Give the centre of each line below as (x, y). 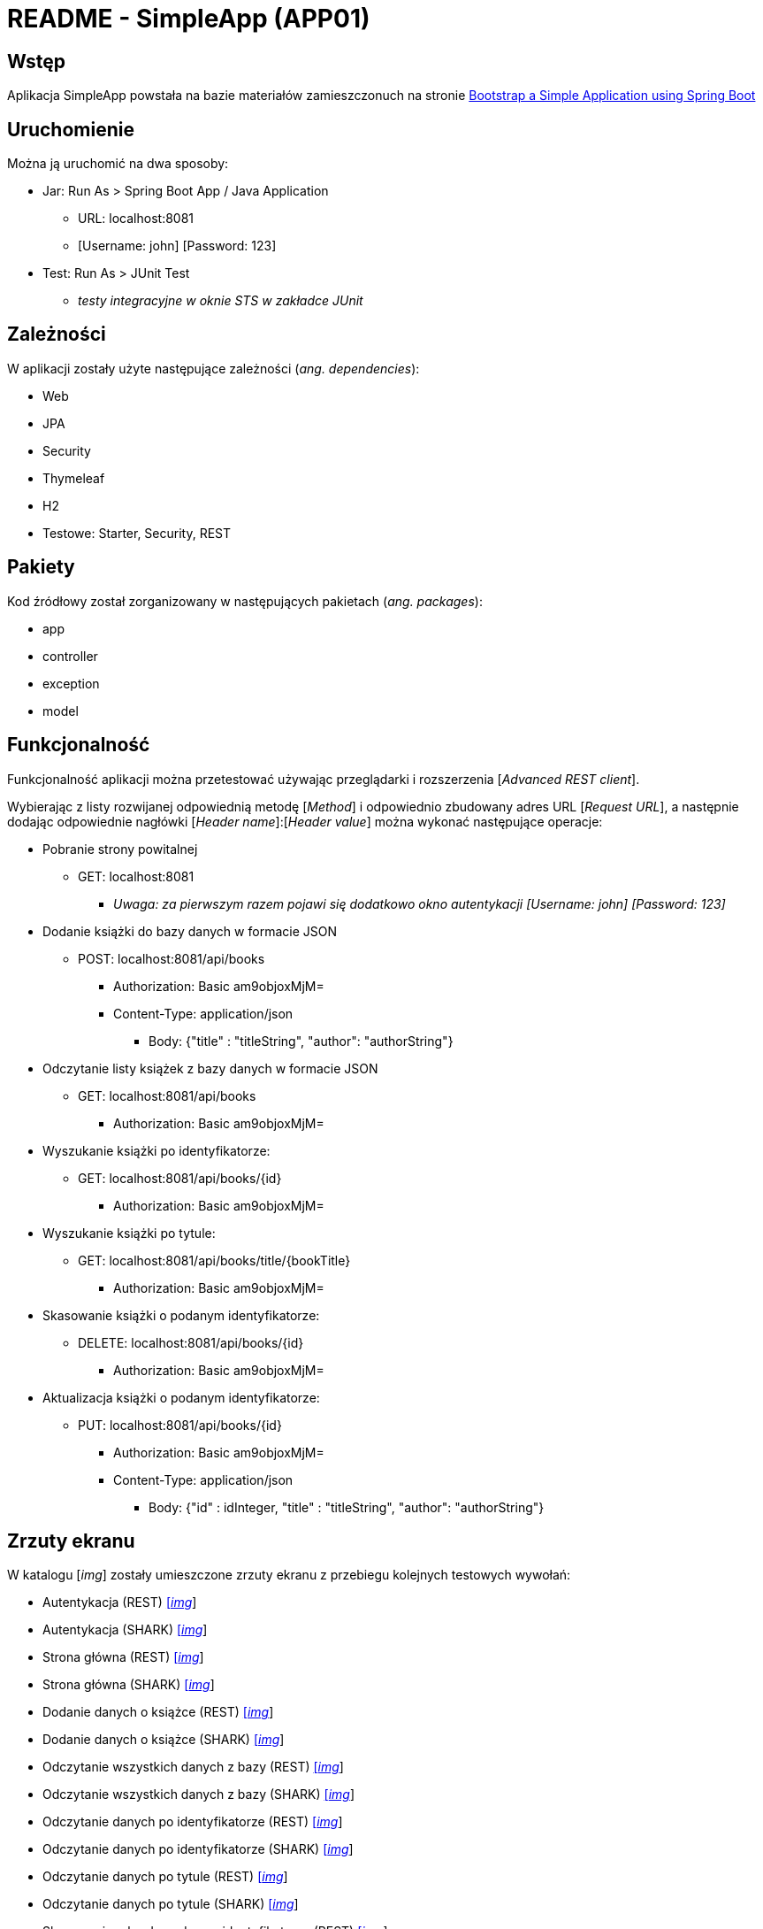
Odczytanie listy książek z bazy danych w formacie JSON (210, 1068)
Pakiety (41, 567)
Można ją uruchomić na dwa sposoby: (118, 164)
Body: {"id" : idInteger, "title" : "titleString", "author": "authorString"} (347, 1507)
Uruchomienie (71, 129)
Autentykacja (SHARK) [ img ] (125, 1630)
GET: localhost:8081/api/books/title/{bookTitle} (214, 1260)
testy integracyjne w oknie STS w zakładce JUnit (221, 301)
